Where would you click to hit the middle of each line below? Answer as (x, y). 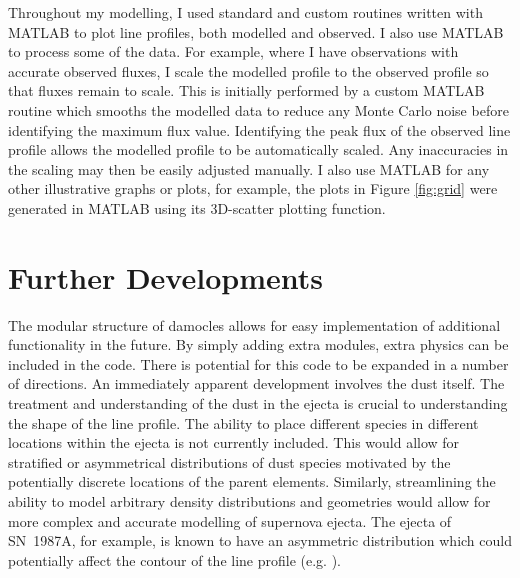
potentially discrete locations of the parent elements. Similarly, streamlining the (252, 481)
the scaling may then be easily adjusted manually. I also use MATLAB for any (249, 168)
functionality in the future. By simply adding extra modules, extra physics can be (258, 344)
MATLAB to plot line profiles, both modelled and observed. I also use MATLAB (256, 31)
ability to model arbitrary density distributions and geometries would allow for (249, 501)
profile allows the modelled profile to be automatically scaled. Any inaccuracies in (258, 149)
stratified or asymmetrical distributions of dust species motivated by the (229, 461)
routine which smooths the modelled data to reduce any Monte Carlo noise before (258, 109)
